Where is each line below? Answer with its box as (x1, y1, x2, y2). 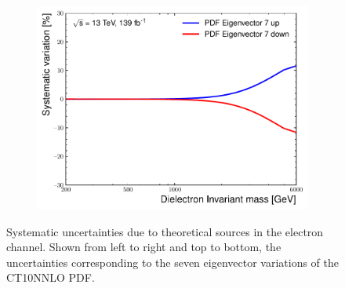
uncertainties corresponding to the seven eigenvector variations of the (6, 253, 339, 270)
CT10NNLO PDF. (6, 269, 95, 286)
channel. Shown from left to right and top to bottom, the (6, 239, 281, 255)
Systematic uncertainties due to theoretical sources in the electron (6, 223, 324, 239)
